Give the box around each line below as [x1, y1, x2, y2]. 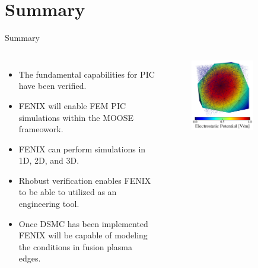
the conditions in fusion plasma [18, 240, 132, 253]
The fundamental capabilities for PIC [18, 68, 155, 80]
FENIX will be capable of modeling [18, 229, 148, 241]
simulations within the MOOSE [18, 111, 134, 123]
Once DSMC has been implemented [18, 217, 148, 229]
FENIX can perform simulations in [18, 142, 146, 155]
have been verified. [18, 79, 87, 92]
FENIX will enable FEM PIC [18, 99, 126, 111]
